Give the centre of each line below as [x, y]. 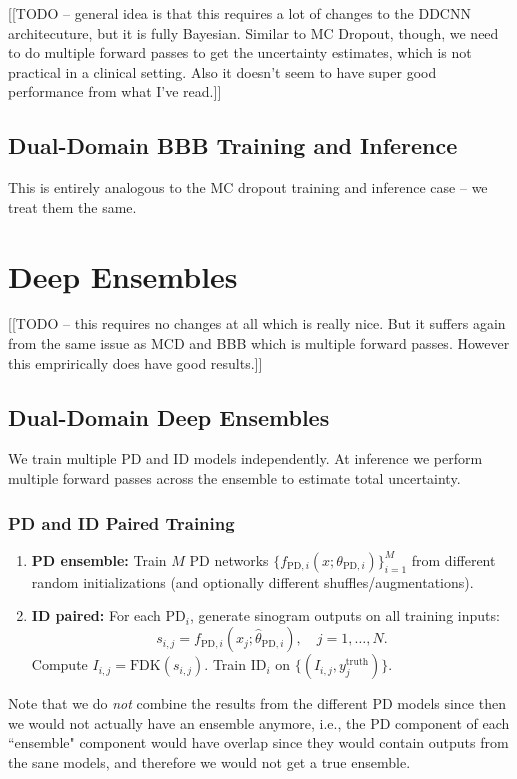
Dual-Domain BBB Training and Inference [233, 145]
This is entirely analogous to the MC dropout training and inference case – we [248, 187]
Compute [59, 664]
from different [453, 559]
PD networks [229, 559]
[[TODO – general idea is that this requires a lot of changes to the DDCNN [239, 13]
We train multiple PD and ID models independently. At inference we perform [245, 458]
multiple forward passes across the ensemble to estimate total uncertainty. [234, 478]
